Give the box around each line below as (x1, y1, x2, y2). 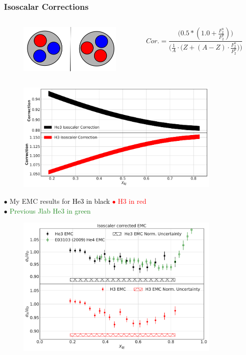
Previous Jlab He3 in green (9, 205, 91, 216)
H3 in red (118, 195, 147, 206)
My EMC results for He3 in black (9, 195, 110, 206)
